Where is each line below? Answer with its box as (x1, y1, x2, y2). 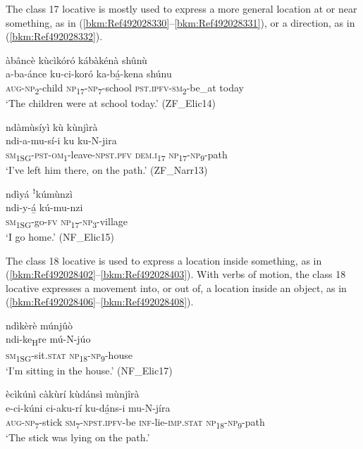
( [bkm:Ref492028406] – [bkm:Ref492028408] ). (6, 294, 194, 309)
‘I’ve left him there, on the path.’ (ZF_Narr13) (6, 163, 208, 177)
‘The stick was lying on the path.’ (6, 429, 150, 444)
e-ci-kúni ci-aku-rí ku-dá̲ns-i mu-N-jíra (6, 400, 171, 415)
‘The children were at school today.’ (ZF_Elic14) (6, 96, 216, 110)
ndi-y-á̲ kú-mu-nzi (6, 200, 83, 215)
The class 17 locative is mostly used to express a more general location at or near (6, 1, 357, 15)
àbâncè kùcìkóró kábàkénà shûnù (6, 52, 147, 67)
